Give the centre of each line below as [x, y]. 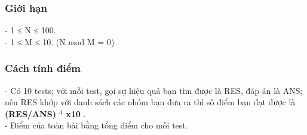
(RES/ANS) [30, 113]
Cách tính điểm [43, 68]
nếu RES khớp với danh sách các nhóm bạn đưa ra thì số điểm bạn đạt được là [150, 102]
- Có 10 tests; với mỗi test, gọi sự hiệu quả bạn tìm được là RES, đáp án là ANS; [154, 90]
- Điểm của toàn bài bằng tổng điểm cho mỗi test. [96, 125]
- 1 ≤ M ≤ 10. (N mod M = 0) [60, 41]
